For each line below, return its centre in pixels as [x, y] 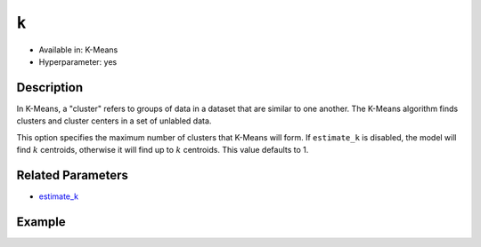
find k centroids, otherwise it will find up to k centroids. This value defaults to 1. [163, 150]
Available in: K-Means [78, 50]
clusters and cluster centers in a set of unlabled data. [114, 121]
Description [50, 88]
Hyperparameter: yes [78, 61]
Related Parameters [73, 175]
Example [41, 222]
